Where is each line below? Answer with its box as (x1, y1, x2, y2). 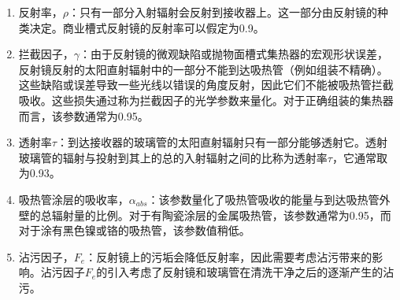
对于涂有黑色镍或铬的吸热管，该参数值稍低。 (18, 222, 250, 239)
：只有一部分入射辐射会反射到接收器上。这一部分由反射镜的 (69, 4, 378, 20)
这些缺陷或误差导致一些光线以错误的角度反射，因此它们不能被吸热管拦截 (18, 76, 394, 93)
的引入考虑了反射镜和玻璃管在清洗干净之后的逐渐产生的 (96, 264, 383, 280)
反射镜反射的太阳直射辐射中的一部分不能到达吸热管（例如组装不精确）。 (18, 61, 388, 77)
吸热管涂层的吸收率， (18, 191, 129, 207)
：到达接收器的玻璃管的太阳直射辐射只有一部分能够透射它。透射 (56, 134, 387, 150)
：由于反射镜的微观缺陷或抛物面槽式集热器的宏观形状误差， (80, 46, 389, 62)
